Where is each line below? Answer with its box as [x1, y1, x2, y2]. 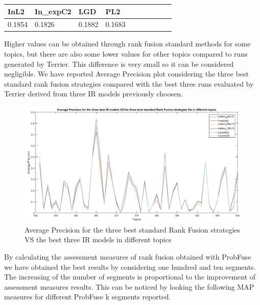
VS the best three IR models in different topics [25, 234, 172, 245]
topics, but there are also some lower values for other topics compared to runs [4, 48, 248, 59]
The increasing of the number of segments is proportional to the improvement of [4, 271, 256, 282]
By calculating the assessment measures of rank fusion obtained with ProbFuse [4, 251, 251, 262]
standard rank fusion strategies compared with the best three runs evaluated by [4, 78, 254, 89]
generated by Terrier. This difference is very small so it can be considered [4, 58, 234, 69]
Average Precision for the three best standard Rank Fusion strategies [25, 224, 241, 235]
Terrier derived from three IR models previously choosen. [4, 88, 183, 99]
